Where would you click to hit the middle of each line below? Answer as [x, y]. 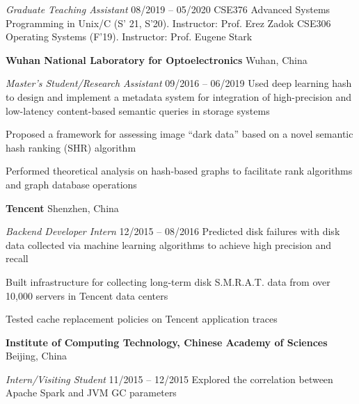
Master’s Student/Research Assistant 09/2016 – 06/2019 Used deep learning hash [179, 83]
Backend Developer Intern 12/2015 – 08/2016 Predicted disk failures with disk [173, 231]
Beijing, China [37, 356]
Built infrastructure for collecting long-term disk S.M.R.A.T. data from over [168, 281]
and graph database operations [71, 184]
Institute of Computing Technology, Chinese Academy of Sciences [167, 342]
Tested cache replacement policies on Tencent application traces [142, 319]
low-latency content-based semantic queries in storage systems [138, 110]
